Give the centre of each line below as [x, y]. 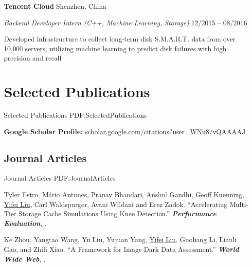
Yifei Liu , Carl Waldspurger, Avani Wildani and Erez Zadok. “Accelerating [116, 204]
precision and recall [33, 58]
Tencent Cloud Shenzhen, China [55, 6]
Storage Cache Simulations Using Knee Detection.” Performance [117, 214]
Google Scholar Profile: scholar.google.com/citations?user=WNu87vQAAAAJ [125, 131]
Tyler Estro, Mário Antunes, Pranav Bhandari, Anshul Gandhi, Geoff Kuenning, [124, 195]
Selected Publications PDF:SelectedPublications [75, 115]
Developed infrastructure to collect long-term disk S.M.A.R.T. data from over [120, 39]
